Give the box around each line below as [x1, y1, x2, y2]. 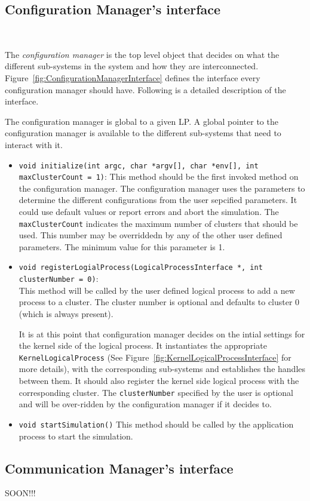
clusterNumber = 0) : [19, 272, 99, 285]
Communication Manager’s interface [5, 459, 234, 477]
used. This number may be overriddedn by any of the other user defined [19, 229, 283, 241]
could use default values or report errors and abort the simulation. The [19, 205, 279, 218]
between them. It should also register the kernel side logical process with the [19, 374, 299, 387]
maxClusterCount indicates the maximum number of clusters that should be [19, 217, 298, 229]
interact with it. [5, 138, 63, 150]
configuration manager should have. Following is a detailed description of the [5, 83, 286, 96]
